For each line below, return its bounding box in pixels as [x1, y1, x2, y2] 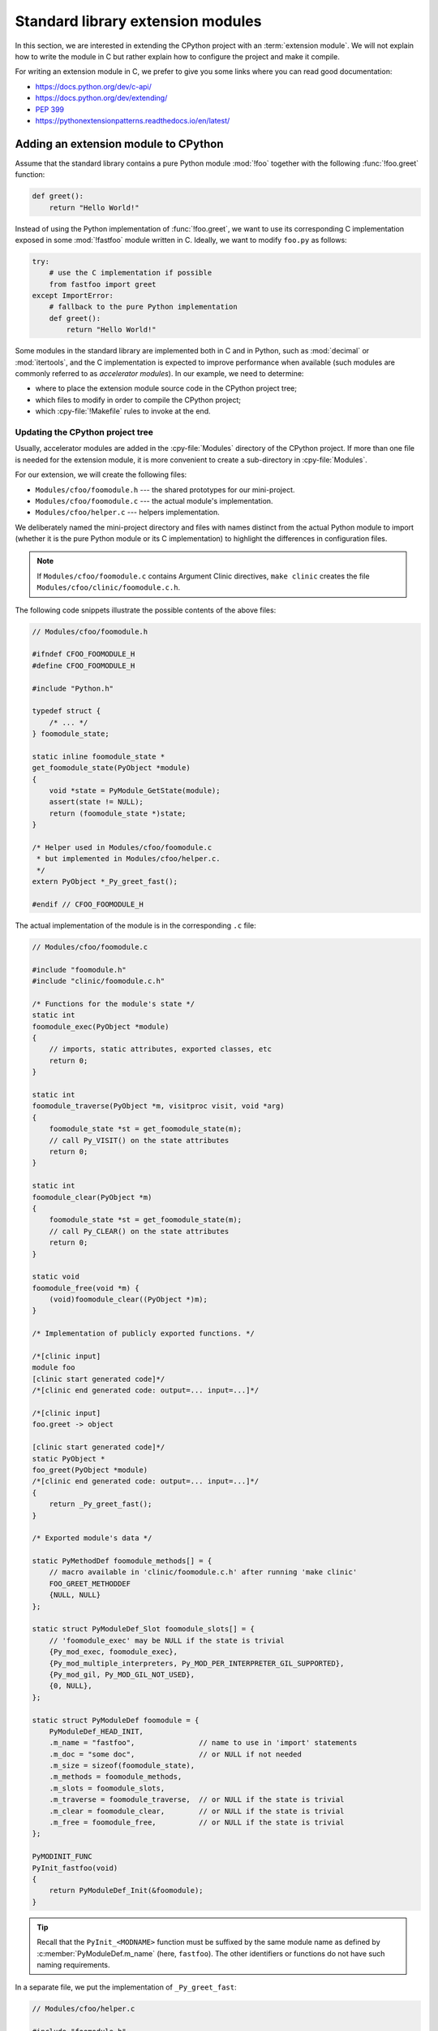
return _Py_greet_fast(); [49, 1500, 152, 1509]
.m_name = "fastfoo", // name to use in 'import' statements [49, 1739, 358, 1747]
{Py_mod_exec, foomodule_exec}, [49, 1648, 178, 1656]
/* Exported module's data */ [32, 1534, 152, 1543]
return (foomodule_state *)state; [49, 808, 187, 818]
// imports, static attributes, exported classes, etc [49, 1045, 272, 1054]
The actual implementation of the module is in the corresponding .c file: [15, 920, 257, 930]
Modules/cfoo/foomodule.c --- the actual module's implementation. [35, 496, 273, 505]
